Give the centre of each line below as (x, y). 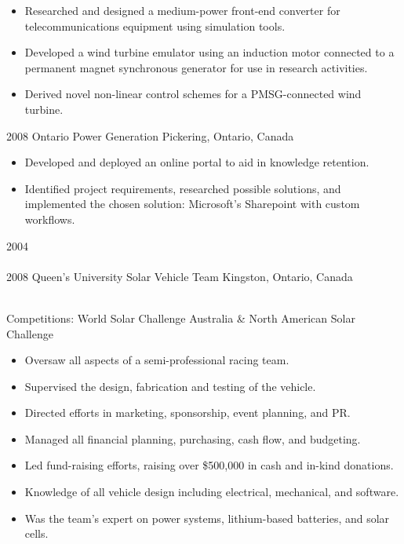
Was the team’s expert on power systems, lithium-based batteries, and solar (207, 518)
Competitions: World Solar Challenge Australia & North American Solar (181, 318)
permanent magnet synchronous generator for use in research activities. (196, 67)
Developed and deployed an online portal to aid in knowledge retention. (197, 162)
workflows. (50, 219)
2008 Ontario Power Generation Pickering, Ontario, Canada (150, 135)
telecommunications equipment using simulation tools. (155, 26)
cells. (36, 533)
